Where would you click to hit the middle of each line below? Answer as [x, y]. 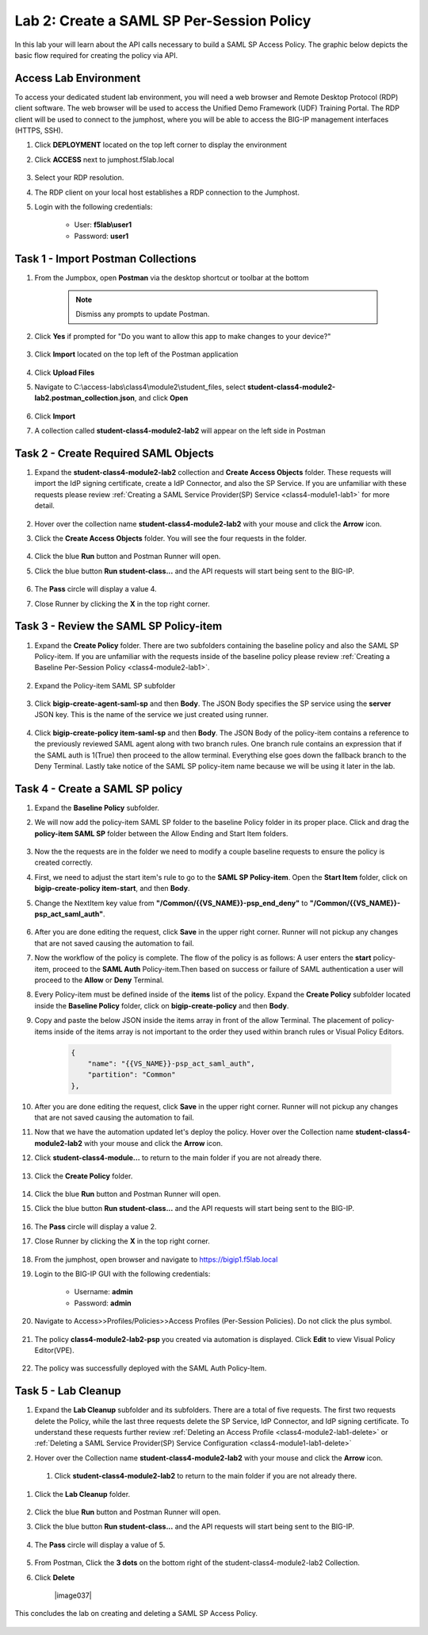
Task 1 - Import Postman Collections [106, 258]
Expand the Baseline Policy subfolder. [97, 808]
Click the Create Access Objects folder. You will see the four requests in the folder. [170, 538]
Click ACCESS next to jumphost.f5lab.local [104, 160]
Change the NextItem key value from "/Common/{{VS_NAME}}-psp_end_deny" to [171, 903]
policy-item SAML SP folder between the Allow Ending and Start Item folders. [161, 833]
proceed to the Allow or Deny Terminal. [99, 980]
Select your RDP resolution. [79, 178]
